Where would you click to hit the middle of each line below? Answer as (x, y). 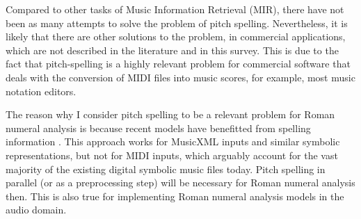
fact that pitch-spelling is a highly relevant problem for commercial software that (178, 64)
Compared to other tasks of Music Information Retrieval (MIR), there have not (175, 9)
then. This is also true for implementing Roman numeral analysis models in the (175, 196)
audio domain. (36, 210)
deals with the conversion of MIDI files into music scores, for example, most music (180, 77)
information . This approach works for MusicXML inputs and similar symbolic (173, 141)
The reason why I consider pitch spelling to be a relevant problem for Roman (170, 114)
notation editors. (41, 91)
